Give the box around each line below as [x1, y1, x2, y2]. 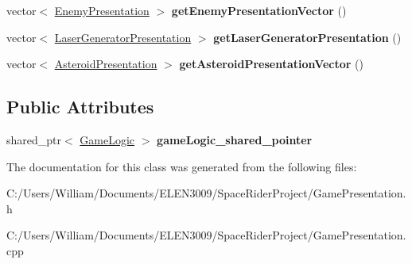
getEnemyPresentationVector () [171, 2, 347, 18]
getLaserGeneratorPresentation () [213, 29, 402, 45]
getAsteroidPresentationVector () [179, 55, 363, 72]
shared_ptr [6, 131, 62, 147]
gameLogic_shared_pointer [157, 131, 313, 147]
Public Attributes [6, 94, 154, 119]
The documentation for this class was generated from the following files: [6, 158, 357, 174]
